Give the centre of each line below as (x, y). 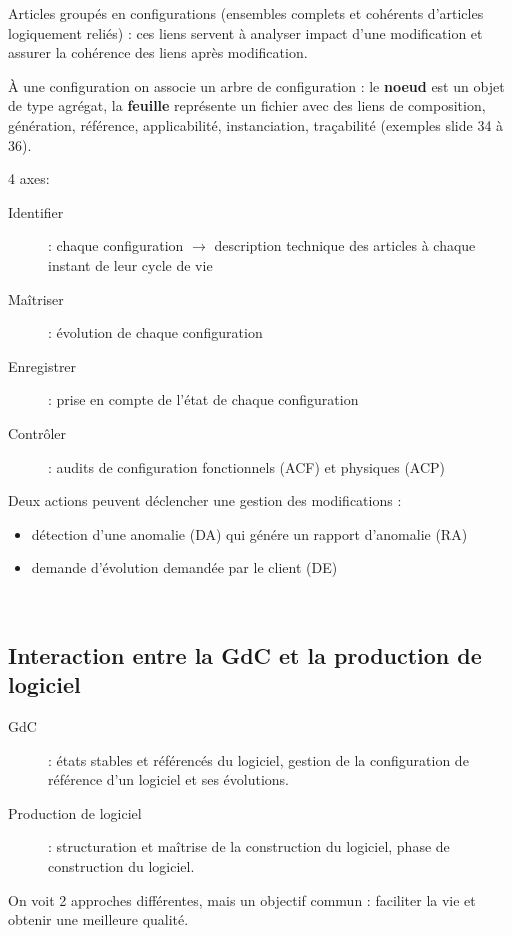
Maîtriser (36, 298)
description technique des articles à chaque (345, 245)
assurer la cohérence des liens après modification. (158, 52)
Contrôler (37, 432)
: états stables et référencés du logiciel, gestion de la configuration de (258, 759)
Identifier (36, 211)
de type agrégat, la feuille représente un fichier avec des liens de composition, (247, 105)
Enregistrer (42, 365)
